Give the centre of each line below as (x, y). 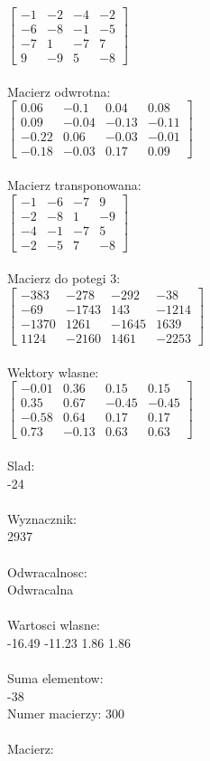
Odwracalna (41, 590)
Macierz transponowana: (74, 185)
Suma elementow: (55, 678)
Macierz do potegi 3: (64, 278)
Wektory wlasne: (53, 371)
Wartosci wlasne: (54, 625)
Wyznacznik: (42, 518)
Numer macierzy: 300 (66, 713)
